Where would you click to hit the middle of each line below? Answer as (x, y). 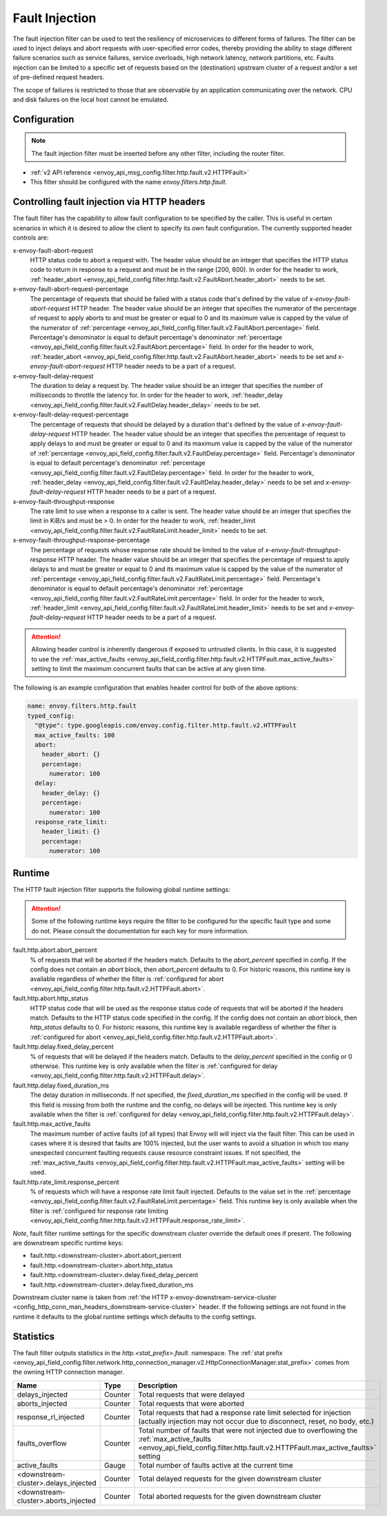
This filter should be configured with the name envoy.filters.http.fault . (129, 182)
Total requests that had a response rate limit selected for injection (245, 1412)
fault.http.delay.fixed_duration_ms (61, 1085)
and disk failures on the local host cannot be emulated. (91, 99)
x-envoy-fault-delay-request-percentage (71, 415)
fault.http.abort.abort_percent (55, 950)
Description (158, 1386)
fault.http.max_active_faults (52, 1124)
